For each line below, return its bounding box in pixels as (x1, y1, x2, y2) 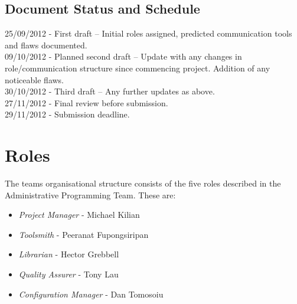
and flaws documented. (5, 38, 87, 51)
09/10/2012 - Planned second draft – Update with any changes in (5, 50, 242, 63)
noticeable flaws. (5, 73, 64, 86)
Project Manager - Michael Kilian (18, 208, 140, 221)
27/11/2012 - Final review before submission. (5, 96, 168, 109)
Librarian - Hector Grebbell (18, 248, 119, 260)
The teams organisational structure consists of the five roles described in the (5, 177, 281, 189)
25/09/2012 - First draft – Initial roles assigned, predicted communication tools (5, 27, 292, 40)
